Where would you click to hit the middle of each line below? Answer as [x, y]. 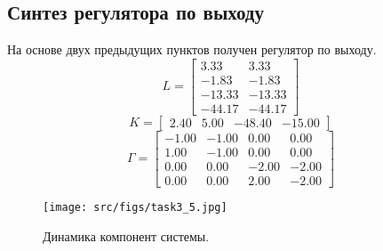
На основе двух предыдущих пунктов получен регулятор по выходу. [192, 49]
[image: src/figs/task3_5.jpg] [135, 208]
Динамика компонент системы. [126, 235]
